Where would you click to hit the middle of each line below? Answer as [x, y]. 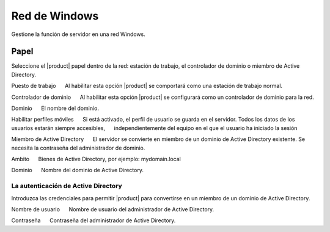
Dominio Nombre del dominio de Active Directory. [77, 170]
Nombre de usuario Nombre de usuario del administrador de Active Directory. [113, 209]
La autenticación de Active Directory [67, 186]
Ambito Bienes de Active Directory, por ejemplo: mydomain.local [96, 159]
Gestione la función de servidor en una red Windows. [79, 34]
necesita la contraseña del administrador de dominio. [78, 148]
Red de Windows [55, 16]
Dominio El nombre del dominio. [55, 108]
